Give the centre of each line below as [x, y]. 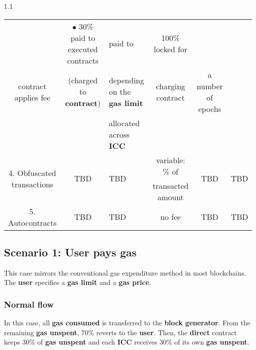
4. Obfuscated [32, 173]
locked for [171, 49]
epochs [210, 108]
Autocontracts [32, 222]
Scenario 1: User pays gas [70, 252]
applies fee [32, 97]
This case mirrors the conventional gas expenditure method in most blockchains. [125, 272]
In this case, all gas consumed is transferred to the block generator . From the [127, 323]
